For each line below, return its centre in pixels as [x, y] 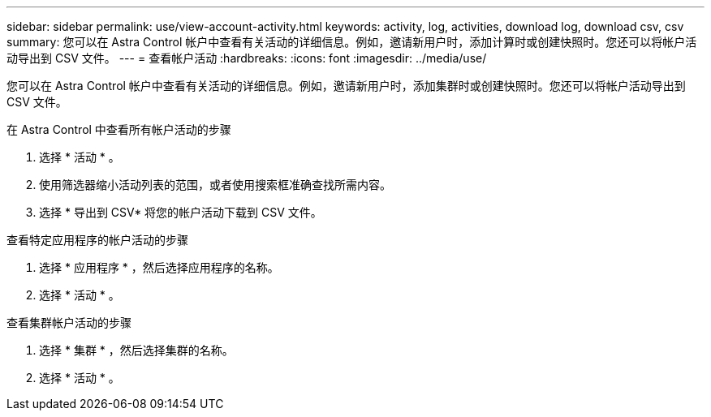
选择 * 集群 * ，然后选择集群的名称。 [136, 350]
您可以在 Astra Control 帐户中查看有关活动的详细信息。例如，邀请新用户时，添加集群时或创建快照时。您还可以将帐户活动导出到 [346, 86]
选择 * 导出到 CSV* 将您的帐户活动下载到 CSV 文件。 [181, 212]
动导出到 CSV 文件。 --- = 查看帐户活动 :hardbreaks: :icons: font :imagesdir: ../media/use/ [247, 58]
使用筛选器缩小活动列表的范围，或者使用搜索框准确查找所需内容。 [215, 185]
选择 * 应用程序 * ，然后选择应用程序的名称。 [159, 267]
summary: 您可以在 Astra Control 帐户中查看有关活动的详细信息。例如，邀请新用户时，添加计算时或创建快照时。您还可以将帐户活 [352, 42]
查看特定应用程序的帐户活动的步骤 [97, 240]
